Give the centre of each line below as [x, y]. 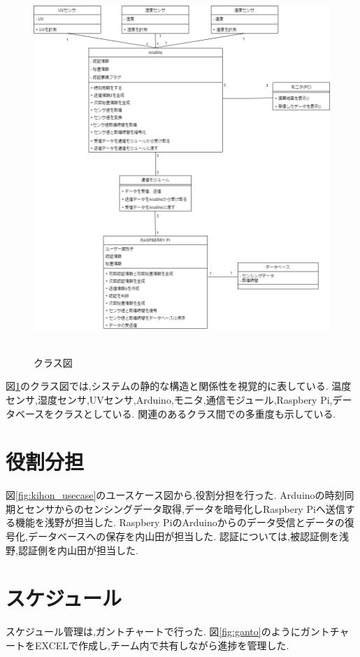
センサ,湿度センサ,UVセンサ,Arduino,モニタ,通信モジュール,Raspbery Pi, [169, 399]
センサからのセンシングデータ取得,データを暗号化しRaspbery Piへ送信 [185, 508]
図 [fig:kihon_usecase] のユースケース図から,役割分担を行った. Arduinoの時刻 [175, 495]
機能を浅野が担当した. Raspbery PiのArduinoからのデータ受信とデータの [180, 522]
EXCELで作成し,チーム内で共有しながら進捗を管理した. [162, 645]
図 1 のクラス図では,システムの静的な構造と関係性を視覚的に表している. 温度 [179, 386]
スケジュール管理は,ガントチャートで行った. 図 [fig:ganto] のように [153, 631]
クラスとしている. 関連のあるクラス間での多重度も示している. [195, 413]
